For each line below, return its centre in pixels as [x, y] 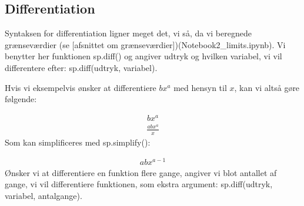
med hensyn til [200, 87]
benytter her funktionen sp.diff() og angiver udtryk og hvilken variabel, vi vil [143, 56]
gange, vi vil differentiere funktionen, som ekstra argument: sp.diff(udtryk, [139, 184]
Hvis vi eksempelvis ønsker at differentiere [81, 87]
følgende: [21, 99]
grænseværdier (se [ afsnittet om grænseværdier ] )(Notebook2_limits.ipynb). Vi [145, 44]
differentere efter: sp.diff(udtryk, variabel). [81, 67]
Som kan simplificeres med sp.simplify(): [78, 142]
